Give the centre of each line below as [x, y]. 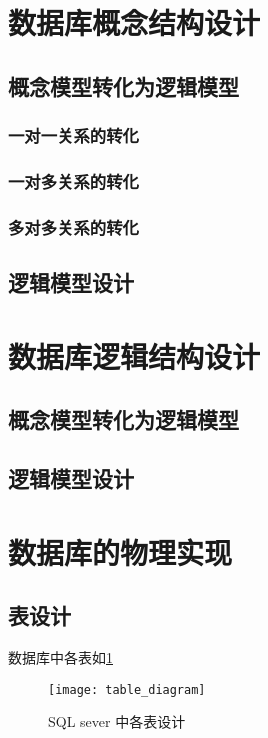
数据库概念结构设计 [134, 22]
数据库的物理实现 [120, 551]
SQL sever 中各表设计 [117, 721]
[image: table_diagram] [127, 689]
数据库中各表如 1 [60, 656]
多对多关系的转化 [73, 226]
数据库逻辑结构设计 [134, 355]
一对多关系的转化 [73, 180]
